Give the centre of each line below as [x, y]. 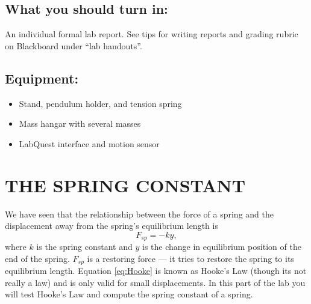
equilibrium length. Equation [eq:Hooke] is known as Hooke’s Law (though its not [156, 271]
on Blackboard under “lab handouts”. [74, 45]
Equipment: [42, 78]
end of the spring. [37, 258]
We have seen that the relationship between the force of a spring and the [139, 214]
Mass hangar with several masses [80, 123]
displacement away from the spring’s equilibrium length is [112, 226]
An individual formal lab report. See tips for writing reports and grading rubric [152, 34]
